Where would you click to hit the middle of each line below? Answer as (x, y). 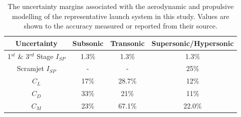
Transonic (128, 43)
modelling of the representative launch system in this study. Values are (120, 16)
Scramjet (30, 68)
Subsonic (88, 43)
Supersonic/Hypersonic (193, 43)
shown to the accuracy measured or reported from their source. (120, 26)
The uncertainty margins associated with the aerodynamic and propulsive (121, 6)
